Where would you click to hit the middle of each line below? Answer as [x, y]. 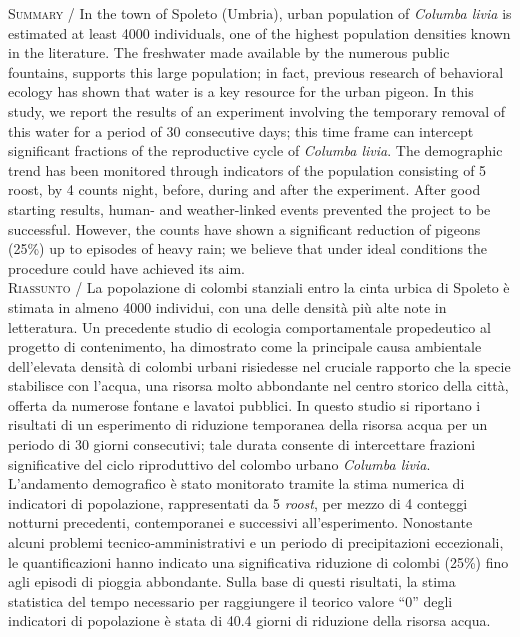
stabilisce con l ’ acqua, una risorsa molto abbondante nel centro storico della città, [258, 385]
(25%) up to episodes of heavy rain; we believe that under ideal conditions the [248, 248]
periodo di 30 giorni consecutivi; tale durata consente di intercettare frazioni [242, 444]
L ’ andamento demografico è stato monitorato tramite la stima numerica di [236, 483]
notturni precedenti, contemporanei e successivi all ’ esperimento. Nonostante [240, 522]
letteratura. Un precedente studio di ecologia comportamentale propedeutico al [249, 326]
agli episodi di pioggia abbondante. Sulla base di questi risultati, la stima [232, 581]
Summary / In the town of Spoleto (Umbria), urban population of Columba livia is [260, 13]
